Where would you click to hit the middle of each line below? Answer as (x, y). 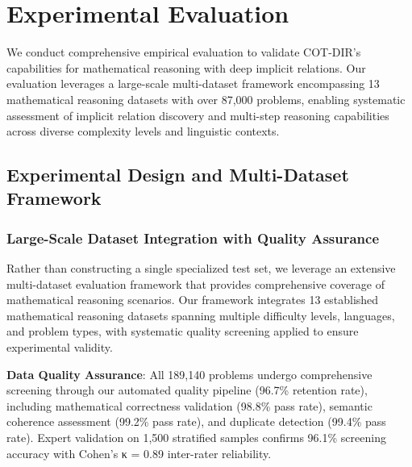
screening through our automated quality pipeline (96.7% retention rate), (187, 390)
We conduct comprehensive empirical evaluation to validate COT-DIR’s (184, 52)
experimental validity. (60, 347)
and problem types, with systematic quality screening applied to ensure (183, 331)
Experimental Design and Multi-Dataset (178, 175)
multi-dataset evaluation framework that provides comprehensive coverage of (196, 284)
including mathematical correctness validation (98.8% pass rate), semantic (189, 405)
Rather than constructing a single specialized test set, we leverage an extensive (201, 268)
